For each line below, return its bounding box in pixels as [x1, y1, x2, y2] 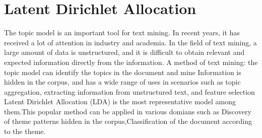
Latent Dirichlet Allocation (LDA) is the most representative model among [4, 96, 236, 107]
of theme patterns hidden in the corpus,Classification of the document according [4, 116, 252, 126]
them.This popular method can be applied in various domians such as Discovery [4, 106, 251, 116]
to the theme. [4, 126, 46, 136]
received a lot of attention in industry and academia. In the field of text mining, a [4, 37, 257, 47]
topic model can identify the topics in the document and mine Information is [4, 66, 241, 77]
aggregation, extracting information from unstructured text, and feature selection [4, 86, 255, 97]
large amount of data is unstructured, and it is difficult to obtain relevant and [4, 47, 245, 57]
